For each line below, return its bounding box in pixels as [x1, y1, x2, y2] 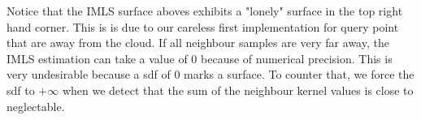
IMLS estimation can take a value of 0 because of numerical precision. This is [7, 49, 393, 66]
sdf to [7, 81, 35, 98]
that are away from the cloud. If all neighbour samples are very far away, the [7, 34, 389, 51]
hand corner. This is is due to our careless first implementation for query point [7, 18, 399, 35]
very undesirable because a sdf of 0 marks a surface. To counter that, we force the [7, 66, 414, 83]
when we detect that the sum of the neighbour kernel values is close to [62, 81, 414, 98]
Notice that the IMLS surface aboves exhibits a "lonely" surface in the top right [7, 2, 403, 19]
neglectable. [7, 97, 65, 114]
